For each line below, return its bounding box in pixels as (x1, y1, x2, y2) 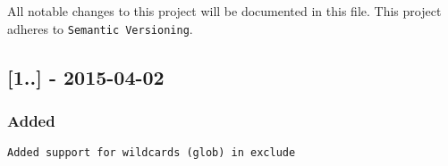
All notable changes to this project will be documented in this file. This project (7, 2, 442, 20)
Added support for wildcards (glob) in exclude (7, 146, 296, 160)
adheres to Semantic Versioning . (7, 19, 193, 37)
